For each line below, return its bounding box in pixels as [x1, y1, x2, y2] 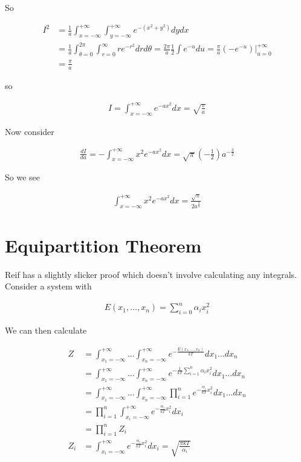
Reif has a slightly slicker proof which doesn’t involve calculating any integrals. [5, 268, 297, 280]
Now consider [5, 125, 54, 137]
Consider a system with [5, 280, 92, 292]
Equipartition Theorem [5, 233, 202, 257]
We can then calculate [5, 324, 87, 337]
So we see [5, 171, 40, 183]
